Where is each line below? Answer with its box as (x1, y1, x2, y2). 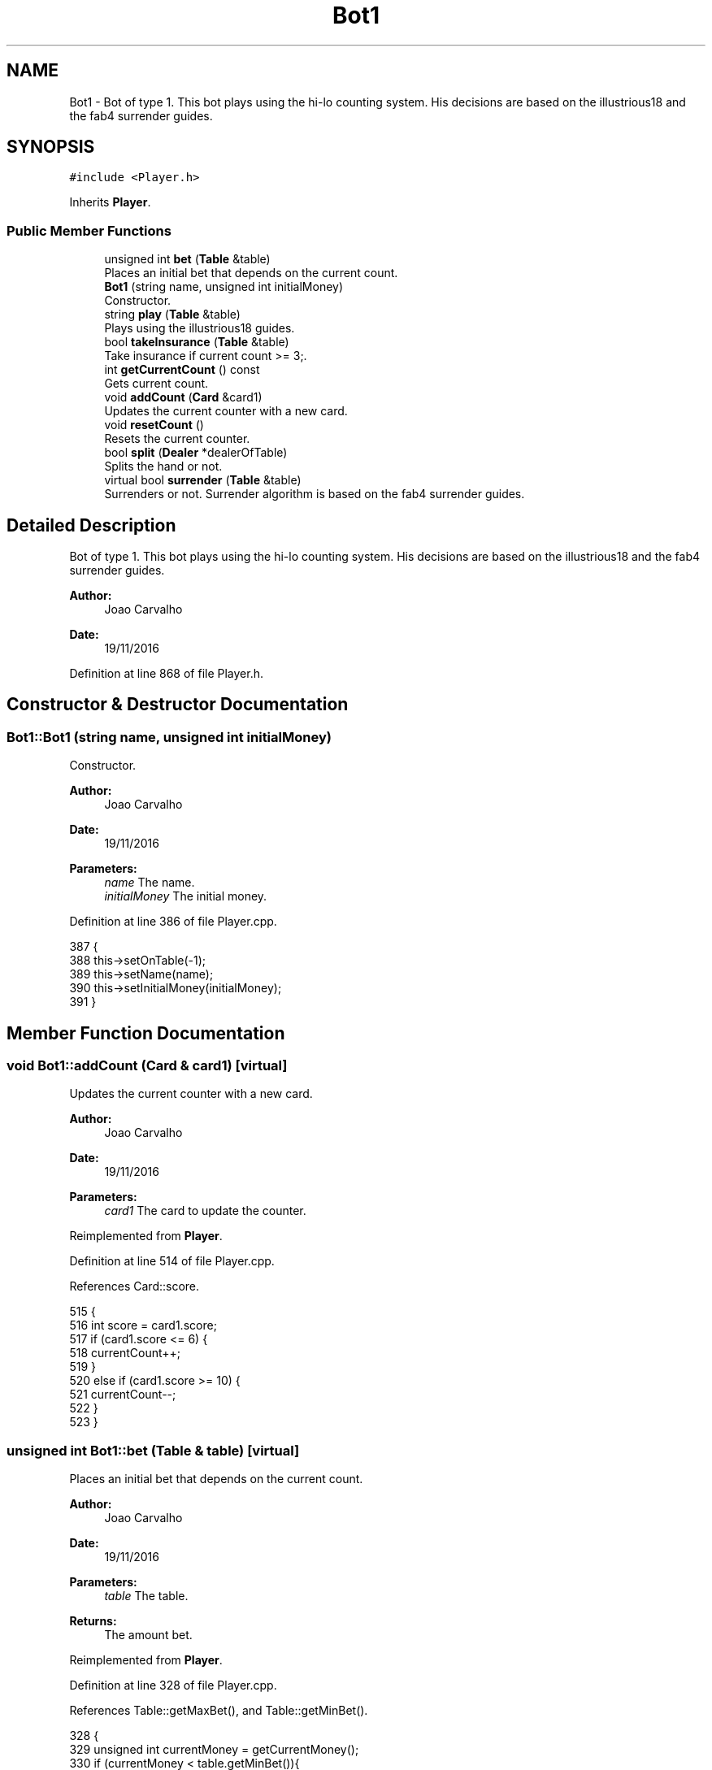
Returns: (69, 1614, 117, 1629)
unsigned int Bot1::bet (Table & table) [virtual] (7, 1442, 300, 1459)
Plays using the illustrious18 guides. (104, 321, 295, 336)
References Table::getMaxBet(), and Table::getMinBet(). (69, 1703, 368, 1718)
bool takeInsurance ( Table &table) (104, 335, 289, 349)
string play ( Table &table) (104, 307, 241, 322)
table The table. (104, 1589, 189, 1603)
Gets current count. (104, 376, 209, 391)
